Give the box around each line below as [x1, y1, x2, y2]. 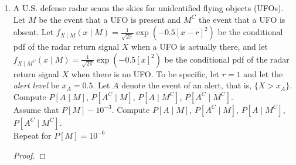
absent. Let [13, 26, 54, 38]
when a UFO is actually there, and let [131, 40, 268, 53]
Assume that [13, 103, 59, 115]
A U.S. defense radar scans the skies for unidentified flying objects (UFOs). [13, 2, 284, 13]
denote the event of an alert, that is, [121, 79, 252, 91]
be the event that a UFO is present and [39, 13, 181, 25]
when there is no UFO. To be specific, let [71, 67, 220, 80]
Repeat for [13, 129, 52, 141]
